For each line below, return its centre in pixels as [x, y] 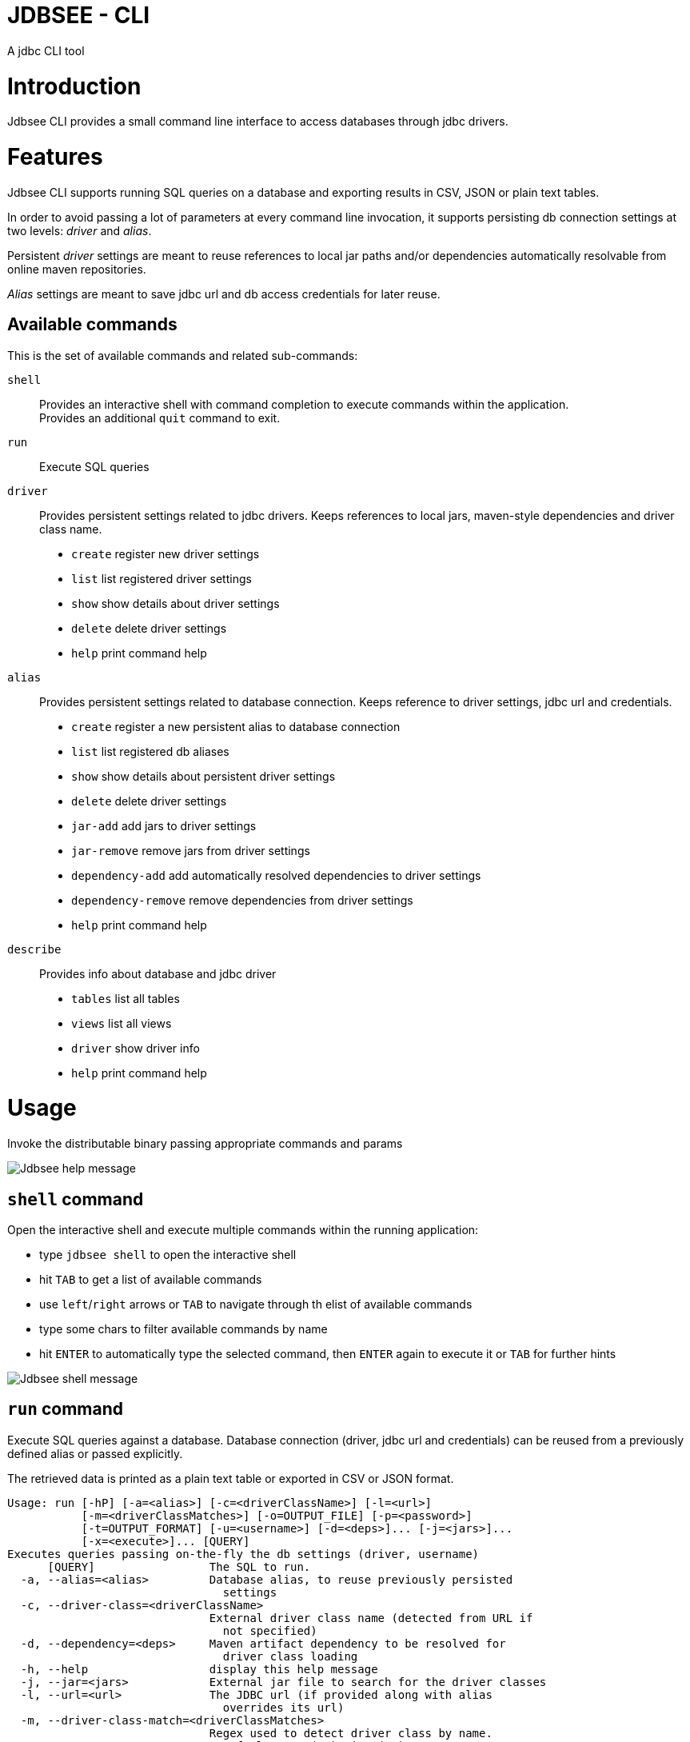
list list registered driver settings [162, 578]
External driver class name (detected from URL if [371, 1618]
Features [55, 157]
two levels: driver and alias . [80, 230]
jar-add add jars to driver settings [164, 825]
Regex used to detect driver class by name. [351, 1733]
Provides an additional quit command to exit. [160, 418]
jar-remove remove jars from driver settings [191, 850]
